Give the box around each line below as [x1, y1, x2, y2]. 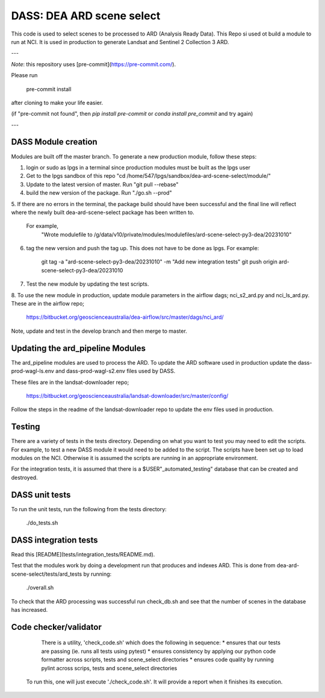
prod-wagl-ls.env [11, 368, 54, 375]
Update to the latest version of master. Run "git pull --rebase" [26, 181, 179, 188]
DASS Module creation [11, 137, 97, 147]
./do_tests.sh [26, 519, 58, 527]
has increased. [11, 606, 48, 613]
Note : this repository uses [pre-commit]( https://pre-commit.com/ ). [11, 60, 176, 68]
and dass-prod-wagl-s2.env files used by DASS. [55, 368, 176, 375]
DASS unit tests [11, 489, 71, 500]
